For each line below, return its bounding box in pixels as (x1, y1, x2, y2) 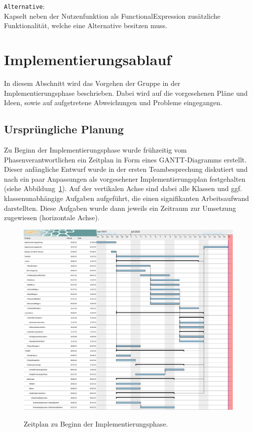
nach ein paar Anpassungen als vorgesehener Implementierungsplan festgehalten (4, 173, 246, 184)
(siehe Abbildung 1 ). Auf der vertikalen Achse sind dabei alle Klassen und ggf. (4, 183, 242, 194)
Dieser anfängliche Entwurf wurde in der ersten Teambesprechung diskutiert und (4, 164, 248, 174)
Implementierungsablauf (4, 49, 172, 70)
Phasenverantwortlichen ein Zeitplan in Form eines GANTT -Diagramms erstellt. (4, 154, 247, 164)
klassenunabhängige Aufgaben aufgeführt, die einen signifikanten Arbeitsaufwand (4, 193, 249, 203)
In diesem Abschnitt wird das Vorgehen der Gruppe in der (4, 78, 181, 88)
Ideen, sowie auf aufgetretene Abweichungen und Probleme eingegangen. (4, 97, 222, 108)
